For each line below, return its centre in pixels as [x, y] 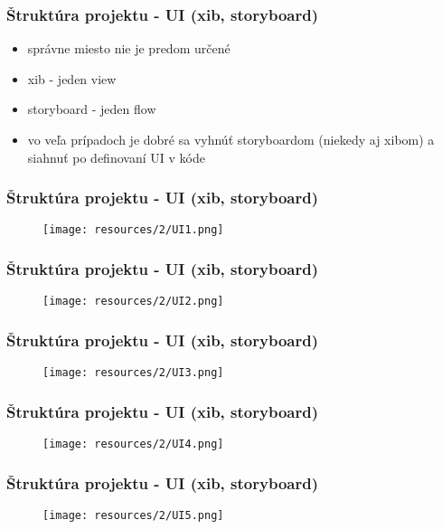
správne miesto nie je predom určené [129, 48]
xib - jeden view [72, 78]
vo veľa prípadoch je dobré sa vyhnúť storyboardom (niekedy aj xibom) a [231, 139]
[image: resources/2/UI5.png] [133, 515]
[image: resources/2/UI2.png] [133, 302]
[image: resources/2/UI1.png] [133, 230]
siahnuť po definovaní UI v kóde [116, 157]
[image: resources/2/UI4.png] [133, 444]
